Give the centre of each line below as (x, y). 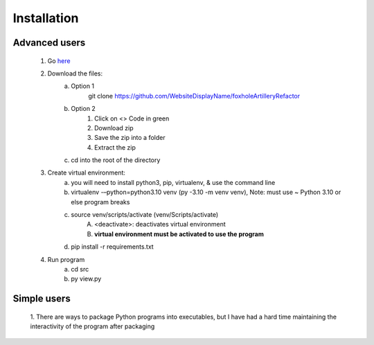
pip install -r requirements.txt (112, 247)
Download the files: (75, 73)
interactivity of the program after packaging (92, 326)
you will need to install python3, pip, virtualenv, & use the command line (173, 182)
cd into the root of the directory (116, 160)
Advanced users (49, 43)
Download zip (114, 127)
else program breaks (100, 202)
